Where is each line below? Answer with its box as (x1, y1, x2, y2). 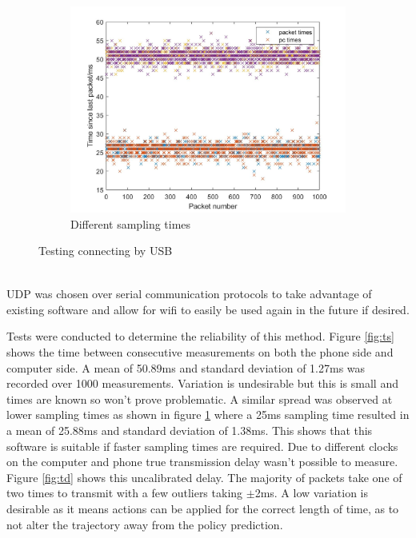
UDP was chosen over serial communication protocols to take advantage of (6, 285, 372, 302)
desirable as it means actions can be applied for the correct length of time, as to (6, 500, 399, 517)
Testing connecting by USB (38, 242, 173, 259)
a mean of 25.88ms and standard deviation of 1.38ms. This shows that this (6, 422, 373, 439)
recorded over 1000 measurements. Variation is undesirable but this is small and (6, 375, 398, 392)
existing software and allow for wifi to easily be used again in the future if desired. (6, 301, 410, 317)
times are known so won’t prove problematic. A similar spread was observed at (6, 390, 393, 407)
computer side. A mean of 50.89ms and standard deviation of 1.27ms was (6, 359, 366, 376)
